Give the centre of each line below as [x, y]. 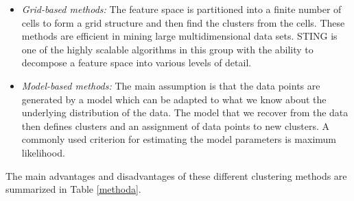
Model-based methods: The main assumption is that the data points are [171, 85]
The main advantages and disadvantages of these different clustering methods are [176, 175]
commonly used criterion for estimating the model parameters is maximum [179, 139]
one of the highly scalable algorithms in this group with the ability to [167, 49]
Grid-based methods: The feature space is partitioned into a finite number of [181, 9]
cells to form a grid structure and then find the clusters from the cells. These [183, 22]
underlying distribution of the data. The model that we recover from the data [185, 112]
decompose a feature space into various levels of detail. [137, 63]
